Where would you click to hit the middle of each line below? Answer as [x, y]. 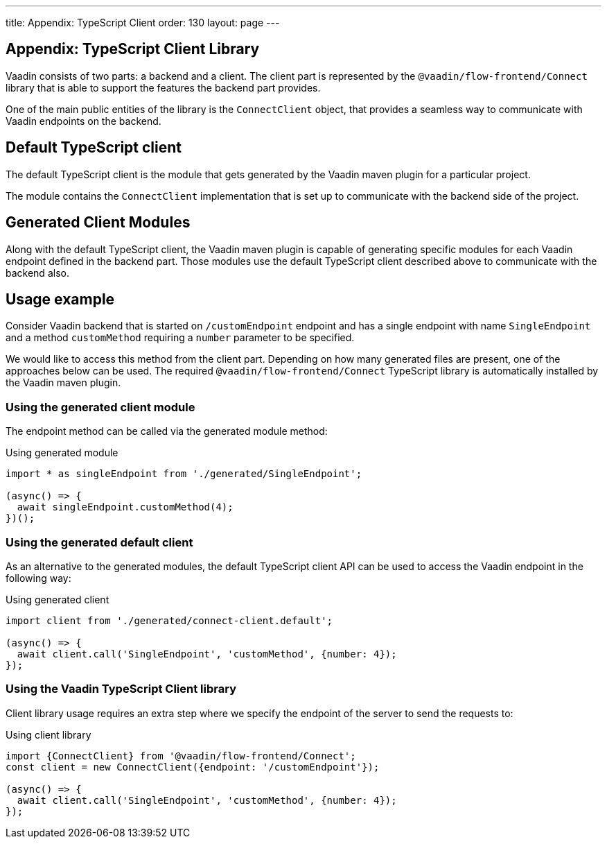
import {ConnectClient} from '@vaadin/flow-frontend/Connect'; [181, 756]
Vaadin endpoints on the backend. [83, 121]
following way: [38, 578]
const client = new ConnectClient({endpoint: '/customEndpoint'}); [193, 767]
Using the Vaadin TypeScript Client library [121, 689]
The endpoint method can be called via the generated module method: [167, 431]
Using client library [49, 734]
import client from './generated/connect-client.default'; [169, 620]
